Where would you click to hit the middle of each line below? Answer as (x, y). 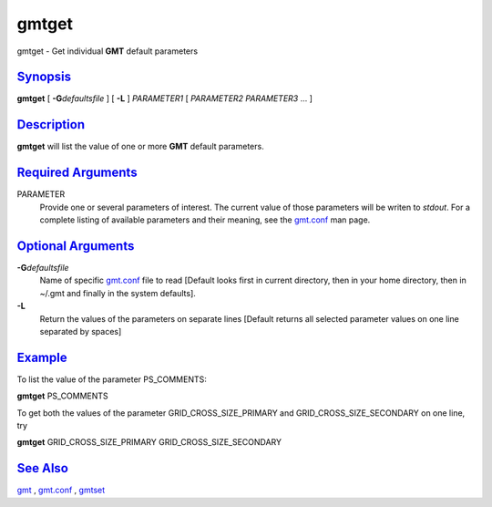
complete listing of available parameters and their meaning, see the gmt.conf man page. (205, 220)
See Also (42, 468)
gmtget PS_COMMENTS (62, 396)
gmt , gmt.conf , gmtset (61, 490)
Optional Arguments (76, 246)
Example (42, 357)
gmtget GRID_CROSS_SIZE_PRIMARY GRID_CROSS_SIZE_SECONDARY (149, 442)
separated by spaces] (81, 331)
